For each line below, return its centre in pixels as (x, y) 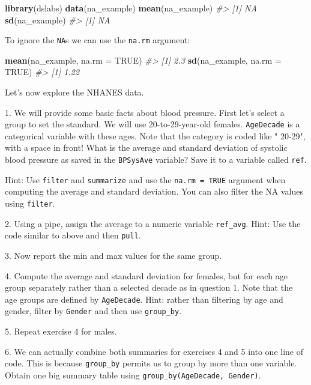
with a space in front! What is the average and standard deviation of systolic (146, 147)
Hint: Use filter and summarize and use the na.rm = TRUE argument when (145, 179)
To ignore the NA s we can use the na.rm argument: (98, 40)
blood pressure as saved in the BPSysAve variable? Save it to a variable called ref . (156, 159)
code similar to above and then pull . (73, 235)
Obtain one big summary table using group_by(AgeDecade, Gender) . (133, 374)
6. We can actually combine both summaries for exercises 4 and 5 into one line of (154, 351)
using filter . (30, 203)
